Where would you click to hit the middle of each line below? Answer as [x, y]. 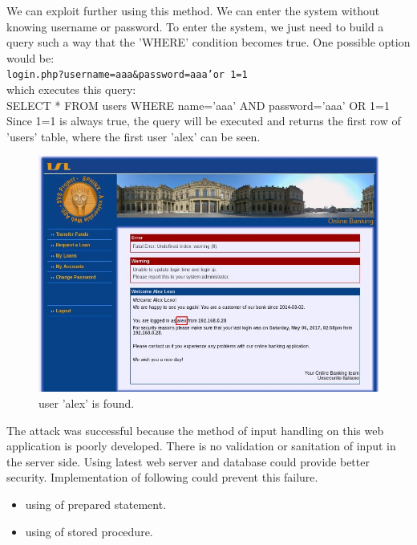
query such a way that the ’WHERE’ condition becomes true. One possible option [208, 42]
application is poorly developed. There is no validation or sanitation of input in [201, 446]
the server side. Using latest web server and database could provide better [188, 461]
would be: [30, 57]
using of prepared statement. [96, 504]
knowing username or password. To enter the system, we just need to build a [195, 26]
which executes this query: [71, 89]
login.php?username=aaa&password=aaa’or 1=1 [127, 75]
